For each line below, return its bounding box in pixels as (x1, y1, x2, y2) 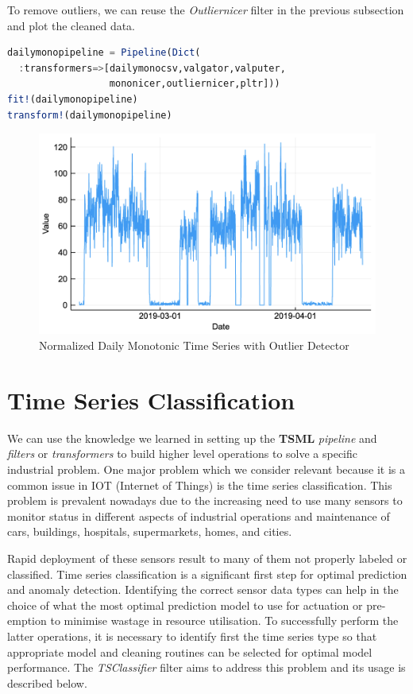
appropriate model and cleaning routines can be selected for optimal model (7, 643, 372, 660)
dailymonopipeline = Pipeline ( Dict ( (7, 47, 201, 59)
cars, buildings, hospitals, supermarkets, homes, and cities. (7, 523, 292, 540)
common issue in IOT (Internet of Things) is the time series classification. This (7, 476, 392, 493)
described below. (7, 674, 87, 691)
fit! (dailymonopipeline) (7, 93, 138, 105)
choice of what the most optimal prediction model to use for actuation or (7, 596, 363, 613)
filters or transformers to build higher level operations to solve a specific (7, 445, 358, 462)
